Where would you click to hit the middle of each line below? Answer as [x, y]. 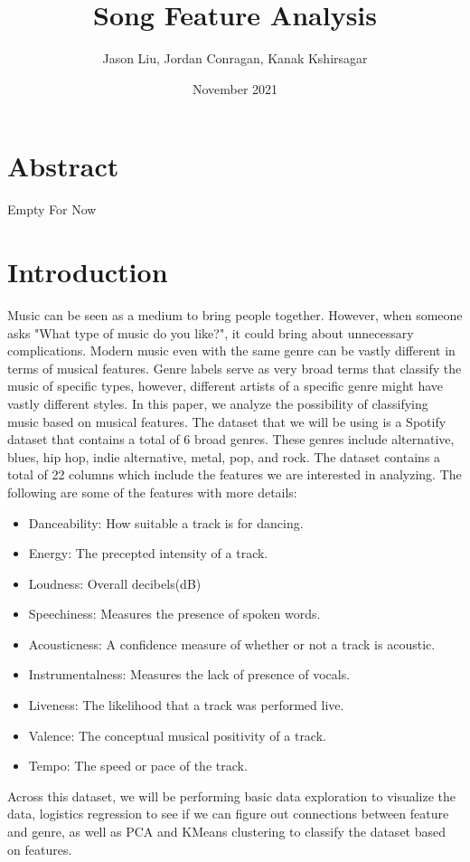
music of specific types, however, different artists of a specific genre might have [225, 386]
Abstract [63, 166]
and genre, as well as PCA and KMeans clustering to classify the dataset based [227, 832]
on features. [40, 849]
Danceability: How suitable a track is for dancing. [166, 522]
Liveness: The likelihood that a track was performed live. [186, 705]
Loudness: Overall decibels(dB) [115, 583]
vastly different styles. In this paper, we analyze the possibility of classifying [218, 403]
